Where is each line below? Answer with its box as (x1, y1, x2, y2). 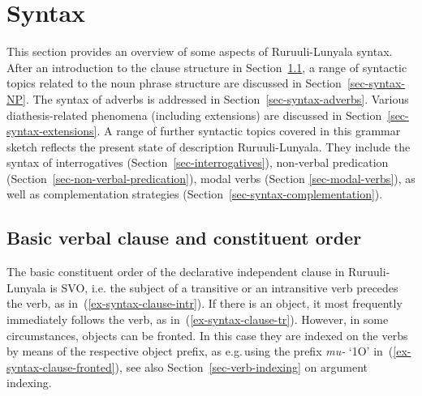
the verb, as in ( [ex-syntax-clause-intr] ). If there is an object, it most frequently (6, 295, 403, 312)
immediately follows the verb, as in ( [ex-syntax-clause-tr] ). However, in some (6, 311, 389, 328)
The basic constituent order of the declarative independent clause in (6, 263, 345, 280)
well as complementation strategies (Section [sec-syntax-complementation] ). (6, 185, 383, 202)
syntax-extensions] (6, 122, 97, 139)
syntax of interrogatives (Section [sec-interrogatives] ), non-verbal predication (6, 154, 389, 171)
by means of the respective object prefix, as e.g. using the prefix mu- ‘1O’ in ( (6, 343, 394, 360)
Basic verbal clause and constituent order (6, 225, 362, 250)
